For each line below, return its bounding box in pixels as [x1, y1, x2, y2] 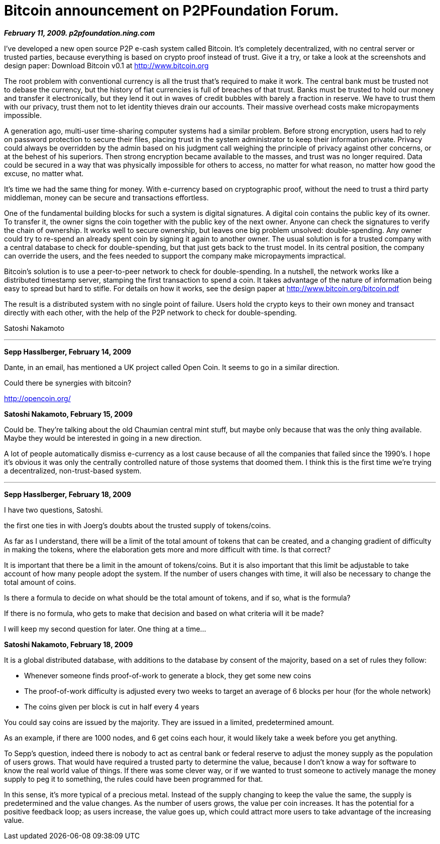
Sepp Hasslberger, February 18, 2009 [4, 490, 132, 499]
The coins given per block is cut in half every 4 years [24, 702, 199, 711]
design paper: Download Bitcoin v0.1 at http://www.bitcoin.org [4, 61, 209, 70]
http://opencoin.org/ [4, 394, 71, 403]
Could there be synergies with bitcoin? [4, 378, 132, 387]
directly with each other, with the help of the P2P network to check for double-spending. [4, 308, 297, 317]
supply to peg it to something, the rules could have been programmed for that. [4, 774, 263, 783]
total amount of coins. [4, 577, 76, 586]
